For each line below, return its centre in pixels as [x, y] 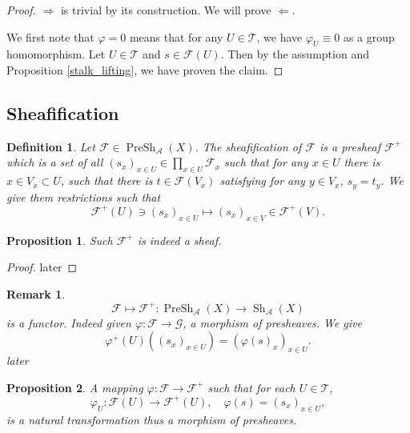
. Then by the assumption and [295, 54]
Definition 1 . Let [51, 146]
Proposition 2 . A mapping [75, 387]
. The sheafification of [248, 146]
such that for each [251, 387]
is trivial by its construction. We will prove [166, 10]
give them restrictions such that [84, 196]
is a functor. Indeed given [69, 322]
